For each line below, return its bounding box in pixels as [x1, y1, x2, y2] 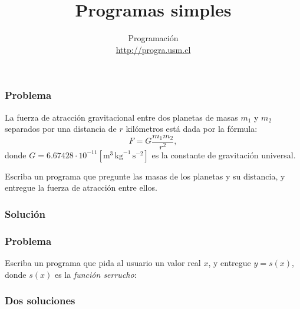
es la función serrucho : [54, 268, 137, 280]
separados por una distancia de [5, 122, 117, 135]
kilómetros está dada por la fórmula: [126, 122, 258, 135]
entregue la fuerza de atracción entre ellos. [5, 181, 157, 194]
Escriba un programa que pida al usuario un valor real [5, 257, 201, 269]
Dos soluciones [5, 293, 75, 308]
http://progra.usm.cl [116, 43, 191, 55]
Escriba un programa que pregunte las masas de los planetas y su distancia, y [5, 170, 285, 182]
